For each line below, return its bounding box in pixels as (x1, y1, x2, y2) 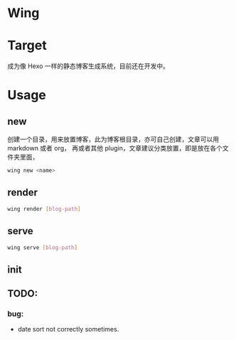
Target (7, 38, 48, 54)
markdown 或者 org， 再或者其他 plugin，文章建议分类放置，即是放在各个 (7, 144, 222, 153)
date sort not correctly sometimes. (17, 325, 119, 334)
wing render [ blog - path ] (7, 205, 81, 212)
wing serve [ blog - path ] (7, 243, 78, 251)
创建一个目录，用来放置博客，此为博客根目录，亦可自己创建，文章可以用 (7, 135, 219, 143)
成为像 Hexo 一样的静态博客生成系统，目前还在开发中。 (7, 62, 169, 70)
